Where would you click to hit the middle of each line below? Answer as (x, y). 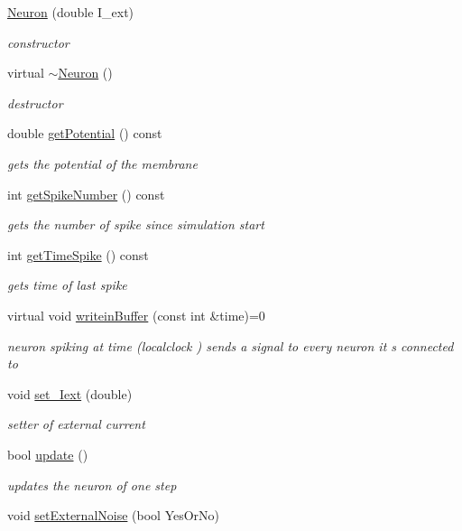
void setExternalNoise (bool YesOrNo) (114, 515)
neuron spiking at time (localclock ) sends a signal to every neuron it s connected (231, 345)
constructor (38, 42)
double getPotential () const (85, 133)
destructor (35, 102)
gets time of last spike (67, 285)
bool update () (48, 454)
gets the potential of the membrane (102, 163)
